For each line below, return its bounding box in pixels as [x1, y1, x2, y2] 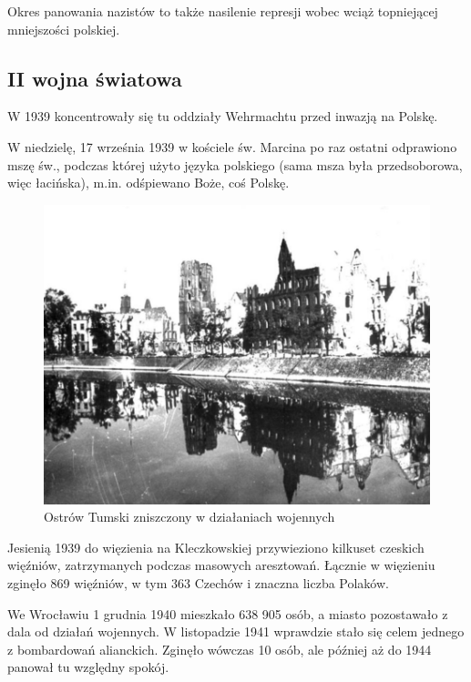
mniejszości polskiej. [7, 19, 120, 38]
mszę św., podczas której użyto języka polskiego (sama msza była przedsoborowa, [7, 155, 463, 174]
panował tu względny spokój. [7, 657, 169, 677]
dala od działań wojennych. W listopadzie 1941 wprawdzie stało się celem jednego [7, 622, 465, 641]
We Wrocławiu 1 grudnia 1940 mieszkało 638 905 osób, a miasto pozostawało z [7, 604, 448, 623]
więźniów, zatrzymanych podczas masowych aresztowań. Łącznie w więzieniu [7, 555, 435, 575]
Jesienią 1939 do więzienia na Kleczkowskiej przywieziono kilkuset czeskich [7, 537, 425, 556]
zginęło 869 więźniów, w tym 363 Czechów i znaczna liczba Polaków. [7, 573, 389, 592]
